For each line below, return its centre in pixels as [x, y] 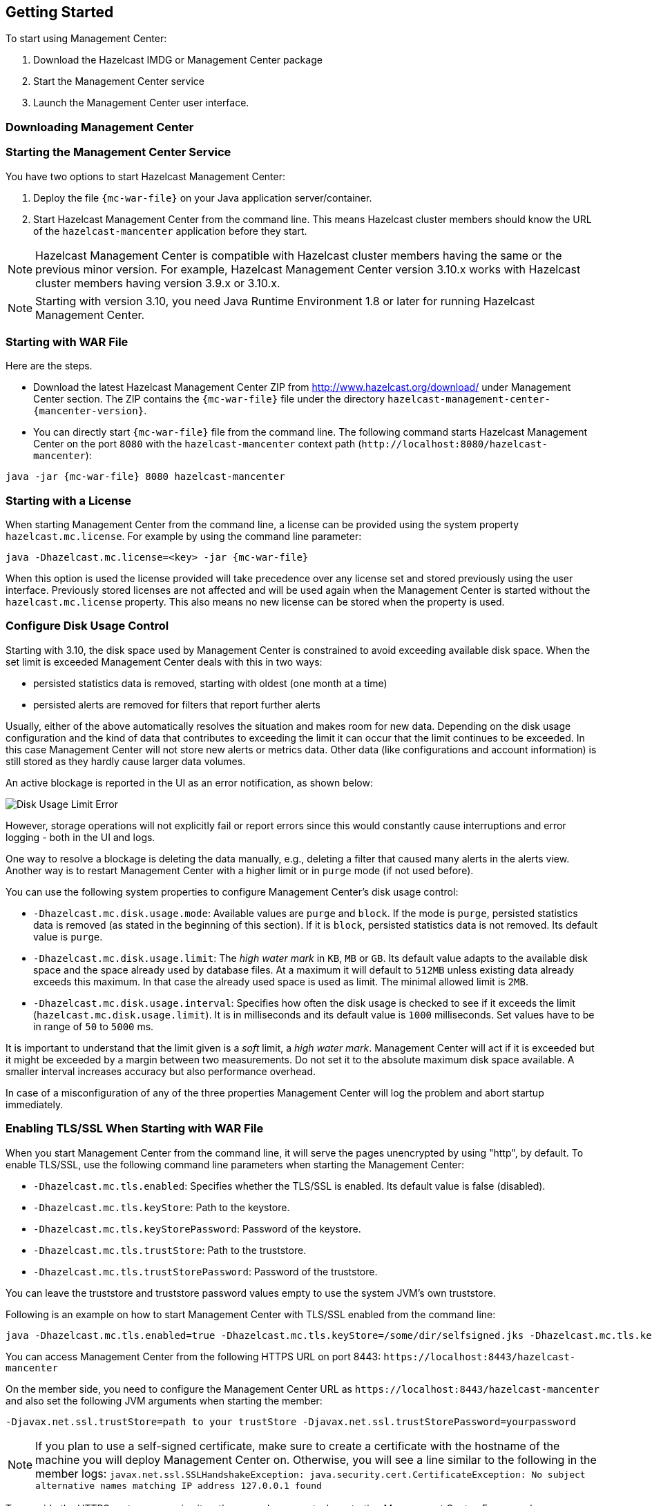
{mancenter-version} [89, 411]
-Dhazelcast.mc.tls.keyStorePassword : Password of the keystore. [197, 1228]
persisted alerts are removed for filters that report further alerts [177, 704]
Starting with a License [69, 500]
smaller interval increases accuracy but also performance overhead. [161, 1071]
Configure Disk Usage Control [87, 626]
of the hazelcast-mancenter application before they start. [170, 231]
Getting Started [60, 12]
